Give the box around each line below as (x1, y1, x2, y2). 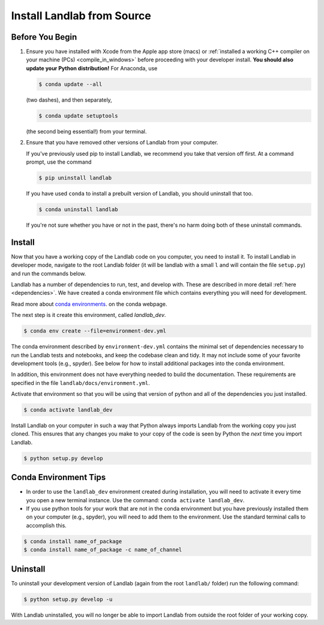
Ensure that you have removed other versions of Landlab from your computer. (26, 139, 218, 146)
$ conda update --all (38, 81, 103, 87)
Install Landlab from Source (11, 9, 151, 22)
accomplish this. (26, 522, 67, 529)
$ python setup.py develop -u (23, 596, 113, 603)
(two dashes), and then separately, (26, 96, 112, 103)
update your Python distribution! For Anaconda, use (26, 64, 158, 72)
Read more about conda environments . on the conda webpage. (11, 300, 167, 307)
